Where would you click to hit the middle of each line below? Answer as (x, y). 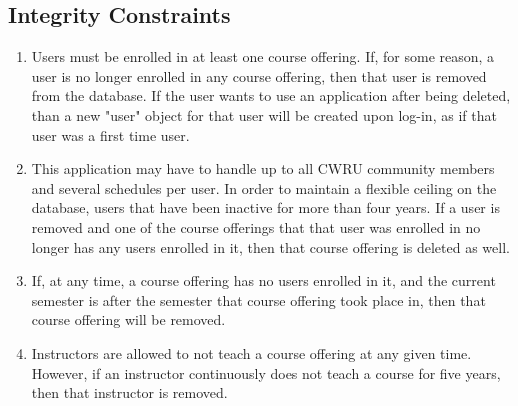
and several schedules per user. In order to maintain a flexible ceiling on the (264, 187)
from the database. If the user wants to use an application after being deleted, (271, 95)
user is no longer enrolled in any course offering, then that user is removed (259, 75)
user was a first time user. (110, 134)
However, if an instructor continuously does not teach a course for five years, (266, 372)
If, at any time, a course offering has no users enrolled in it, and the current (263, 280)
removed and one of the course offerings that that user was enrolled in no (256, 226)
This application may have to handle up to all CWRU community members (263, 168)
